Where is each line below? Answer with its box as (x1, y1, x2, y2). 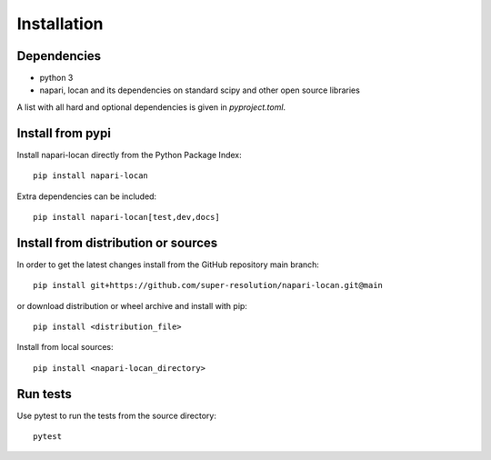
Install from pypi (16, 125, 111, 141)
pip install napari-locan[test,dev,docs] (33, 212, 220, 222)
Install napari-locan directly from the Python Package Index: (16, 149, 242, 160)
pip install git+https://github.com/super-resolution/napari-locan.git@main (33, 280, 384, 291)
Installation (16, 14, 104, 34)
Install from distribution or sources (16, 235, 218, 250)
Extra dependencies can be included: (16, 191, 157, 202)
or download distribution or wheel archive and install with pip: (16, 300, 247, 311)
